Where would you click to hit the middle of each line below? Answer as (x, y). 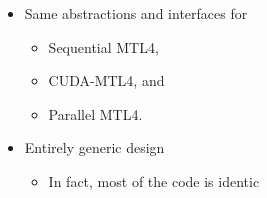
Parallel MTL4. (95, 113)
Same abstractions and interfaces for (136, 13)
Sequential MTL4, (103, 46)
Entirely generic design (94, 147)
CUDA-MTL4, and (106, 80)
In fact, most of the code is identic (154, 180)
